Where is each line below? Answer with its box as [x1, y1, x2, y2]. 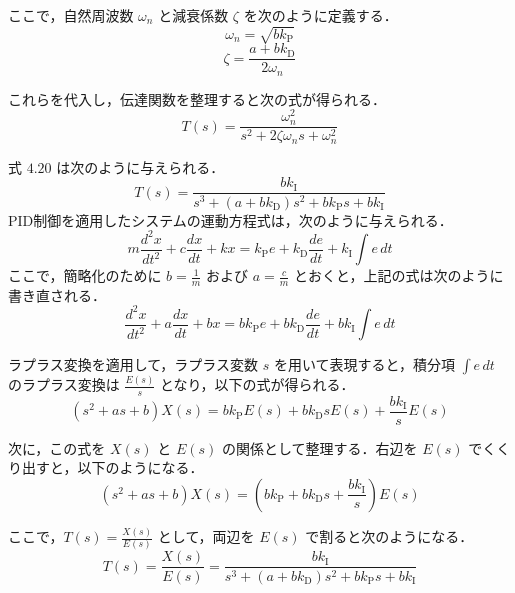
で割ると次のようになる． [305, 526, 474, 547]
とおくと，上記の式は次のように [294, 265, 504, 286]
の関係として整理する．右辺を [221, 437, 418, 458]
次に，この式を [8, 437, 106, 458]
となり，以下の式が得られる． [160, 374, 355, 395]
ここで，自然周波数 [8, 5, 134, 25]
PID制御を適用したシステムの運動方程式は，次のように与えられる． [8, 209, 453, 230]
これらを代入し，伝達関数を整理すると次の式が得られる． [8, 88, 386, 109]
